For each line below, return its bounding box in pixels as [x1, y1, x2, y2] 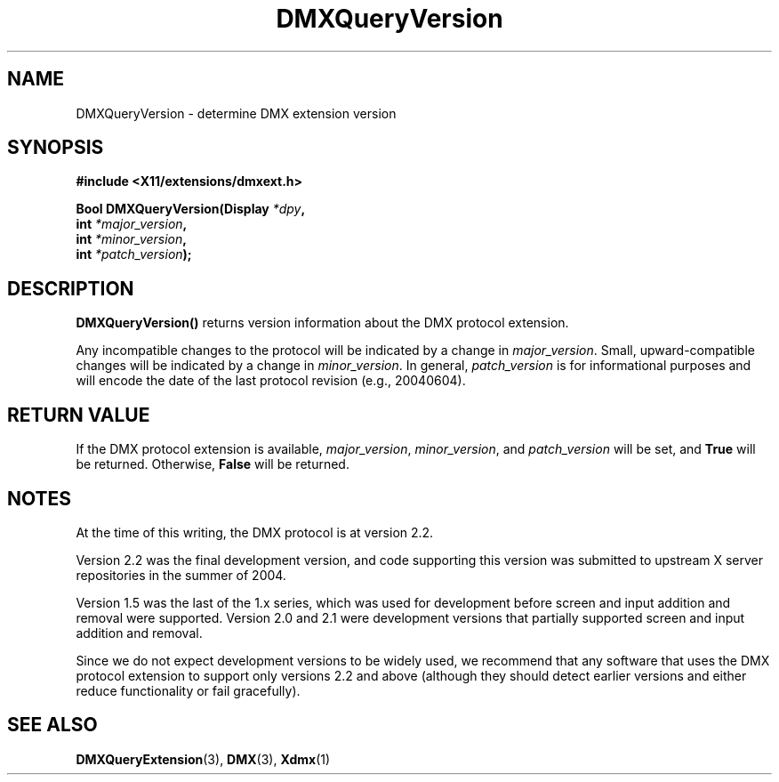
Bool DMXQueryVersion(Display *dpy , [76, 201, 306, 217]
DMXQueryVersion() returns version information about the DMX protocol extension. [76, 315, 569, 331]
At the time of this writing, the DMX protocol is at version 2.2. [76, 524, 434, 540]
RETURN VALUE [7, 403, 150, 426]
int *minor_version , [76, 231, 187, 247]
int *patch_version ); [76, 246, 192, 262]
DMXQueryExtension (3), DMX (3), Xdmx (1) [76, 751, 331, 767]
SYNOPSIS [7, 136, 104, 159]
